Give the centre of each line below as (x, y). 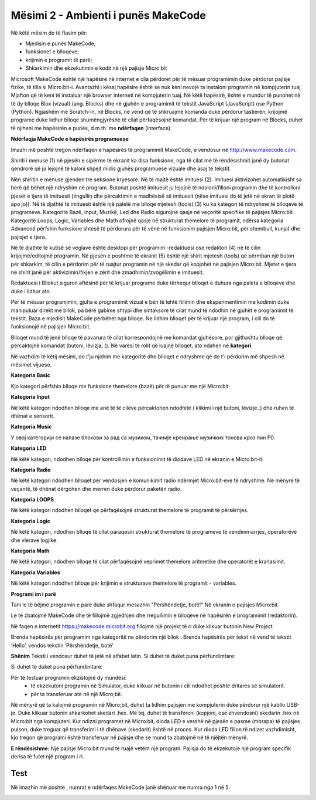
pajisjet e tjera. (29, 237)
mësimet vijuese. (31, 365)
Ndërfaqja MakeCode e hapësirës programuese (70, 139)
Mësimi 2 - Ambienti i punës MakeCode (108, 15)
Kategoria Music (31, 427)
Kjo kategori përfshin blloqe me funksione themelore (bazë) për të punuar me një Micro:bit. (121, 386)
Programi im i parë (34, 594)
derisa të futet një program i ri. (47, 757)
